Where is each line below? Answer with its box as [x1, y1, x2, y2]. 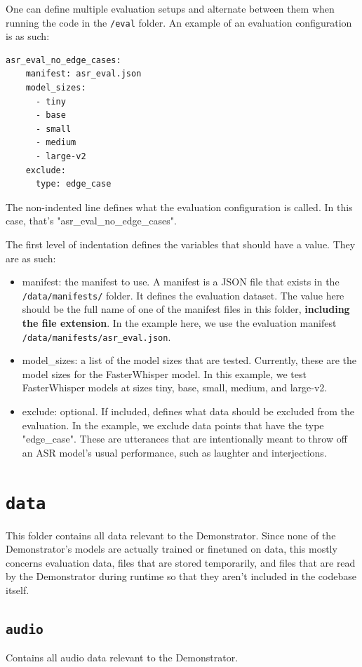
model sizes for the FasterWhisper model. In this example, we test [22, 366, 307, 381]
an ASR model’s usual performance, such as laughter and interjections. [22, 445, 327, 459]
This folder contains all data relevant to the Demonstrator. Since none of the [6, 527, 336, 542]
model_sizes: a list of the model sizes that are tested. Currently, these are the [22, 353, 357, 368]
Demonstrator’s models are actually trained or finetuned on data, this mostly [6, 541, 337, 556]
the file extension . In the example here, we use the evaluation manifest [22, 316, 337, 330]
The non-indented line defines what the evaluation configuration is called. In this [6, 199, 353, 214]
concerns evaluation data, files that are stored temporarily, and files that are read [6, 555, 356, 570]
